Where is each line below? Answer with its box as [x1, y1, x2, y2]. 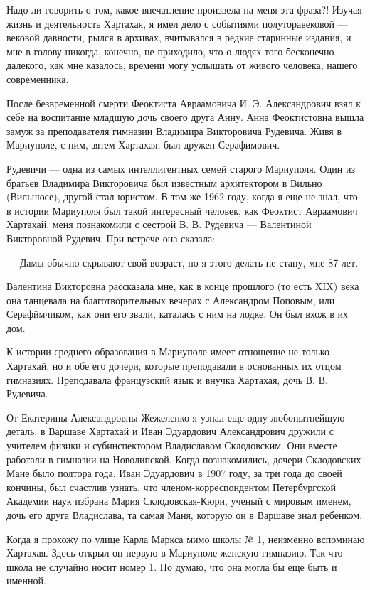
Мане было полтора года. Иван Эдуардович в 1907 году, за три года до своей [6, 466, 342, 481]
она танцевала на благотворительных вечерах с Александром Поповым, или [6, 292, 335, 307]
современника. [6, 71, 69, 86]
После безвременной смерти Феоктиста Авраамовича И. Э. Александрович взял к [6, 95, 361, 110]
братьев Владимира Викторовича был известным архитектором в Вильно [6, 175, 322, 190]
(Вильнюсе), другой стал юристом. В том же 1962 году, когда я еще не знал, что [6, 189, 358, 204]
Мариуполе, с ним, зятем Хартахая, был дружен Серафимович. [6, 137, 280, 152]
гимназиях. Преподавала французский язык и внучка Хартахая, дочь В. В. [6, 372, 328, 387]
